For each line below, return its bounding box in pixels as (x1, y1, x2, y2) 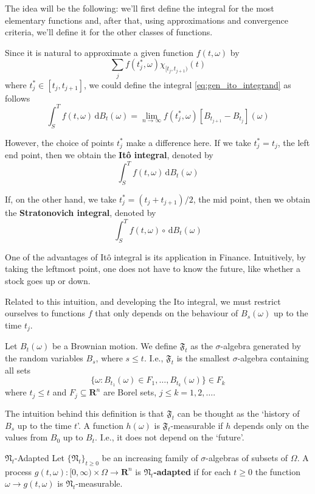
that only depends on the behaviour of (95, 307, 238, 319)
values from (5, 431, 48, 444)
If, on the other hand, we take (5, 192, 117, 205)
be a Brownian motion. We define (52, 339, 178, 352)
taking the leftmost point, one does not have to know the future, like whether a (5, 262, 300, 275)
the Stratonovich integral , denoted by (5, 206, 156, 218)
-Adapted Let (14, 451, 64, 464)
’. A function (77, 419, 123, 431)
